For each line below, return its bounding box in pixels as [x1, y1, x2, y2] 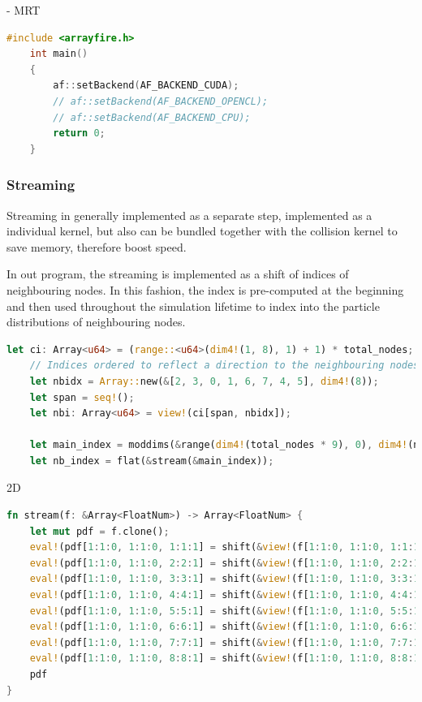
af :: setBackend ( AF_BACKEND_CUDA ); [53, 80, 239, 92]
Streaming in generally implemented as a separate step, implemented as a [6, 206, 372, 223]
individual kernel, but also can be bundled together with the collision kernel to [6, 222, 398, 239]
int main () [29, 48, 88, 60]
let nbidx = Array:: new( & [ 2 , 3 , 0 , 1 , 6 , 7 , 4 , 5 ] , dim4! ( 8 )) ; [29, 375, 379, 387]
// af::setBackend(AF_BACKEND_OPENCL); [53, 95, 269, 107]
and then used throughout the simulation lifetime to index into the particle [6, 297, 380, 314]
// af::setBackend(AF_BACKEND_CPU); [53, 111, 251, 123]
